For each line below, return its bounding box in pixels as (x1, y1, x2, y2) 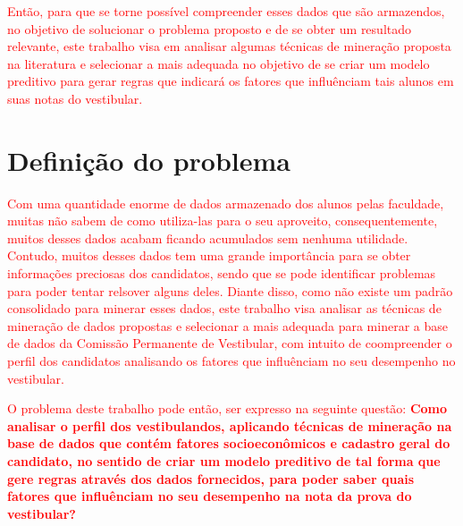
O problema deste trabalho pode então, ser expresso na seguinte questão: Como (7, 399, 448, 418)
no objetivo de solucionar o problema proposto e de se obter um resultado (7, 19, 412, 38)
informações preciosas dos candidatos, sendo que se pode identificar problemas (7, 264, 436, 283)
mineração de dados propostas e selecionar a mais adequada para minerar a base (7, 316, 448, 335)
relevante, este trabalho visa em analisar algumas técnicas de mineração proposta (7, 37, 451, 55)
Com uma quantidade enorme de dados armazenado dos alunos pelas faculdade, (7, 193, 444, 212)
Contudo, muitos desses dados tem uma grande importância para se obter (7, 246, 411, 265)
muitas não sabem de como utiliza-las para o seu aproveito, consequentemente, (7, 211, 438, 230)
